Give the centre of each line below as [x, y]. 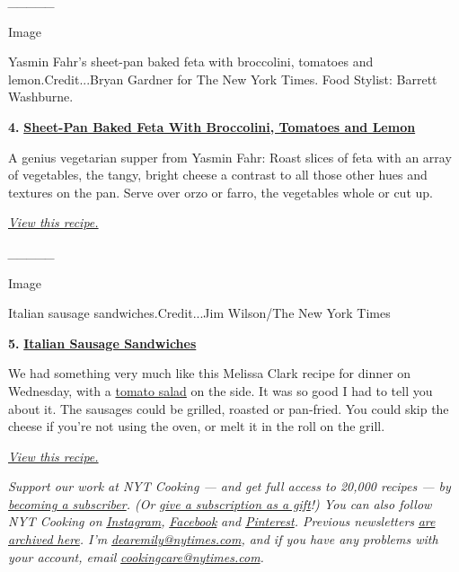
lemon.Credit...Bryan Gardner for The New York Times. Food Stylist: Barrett [223, 79]
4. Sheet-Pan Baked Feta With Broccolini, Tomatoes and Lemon [212, 126]
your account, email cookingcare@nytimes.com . [136, 556]
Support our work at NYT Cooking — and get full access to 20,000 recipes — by [229, 486]
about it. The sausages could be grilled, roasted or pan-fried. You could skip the [229, 408]
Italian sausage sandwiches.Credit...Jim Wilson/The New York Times [199, 313]
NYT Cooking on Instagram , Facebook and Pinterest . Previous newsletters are [222, 521]
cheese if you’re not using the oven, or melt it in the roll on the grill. [197, 426]
